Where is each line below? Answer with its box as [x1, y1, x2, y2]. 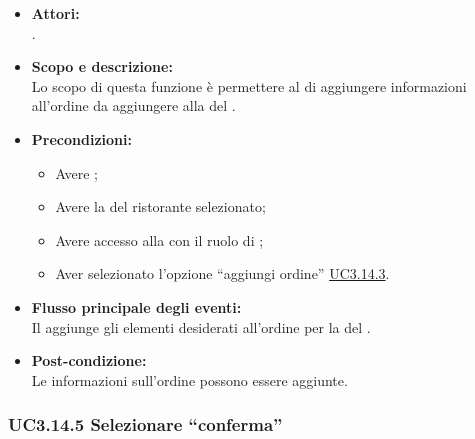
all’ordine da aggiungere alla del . [31, 95, 236, 116]
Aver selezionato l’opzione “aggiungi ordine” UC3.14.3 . [55, 263, 390, 284]
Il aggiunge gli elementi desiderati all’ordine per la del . [31, 316, 371, 337]
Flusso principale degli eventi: [31, 296, 242, 317]
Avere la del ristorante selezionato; [55, 196, 266, 217]
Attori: [31, 3, 80, 23]
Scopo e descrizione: [31, 56, 173, 77]
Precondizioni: [31, 128, 132, 149]
